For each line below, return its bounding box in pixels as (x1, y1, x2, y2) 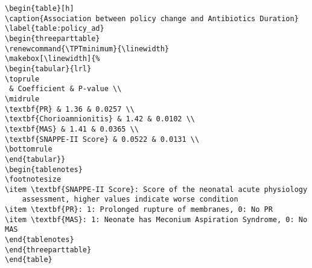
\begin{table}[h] (5, 4, 74, 13)
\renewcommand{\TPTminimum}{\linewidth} (5, 44, 170, 53)
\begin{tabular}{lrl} (5, 64, 92, 73)
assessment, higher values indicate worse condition (22, 195, 238, 204)
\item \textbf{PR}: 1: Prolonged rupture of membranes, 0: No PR (5, 205, 273, 214)
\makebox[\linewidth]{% (5, 54, 100, 63)
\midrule (5, 94, 40, 103)
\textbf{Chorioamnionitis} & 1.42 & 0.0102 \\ (5, 115, 195, 124)
